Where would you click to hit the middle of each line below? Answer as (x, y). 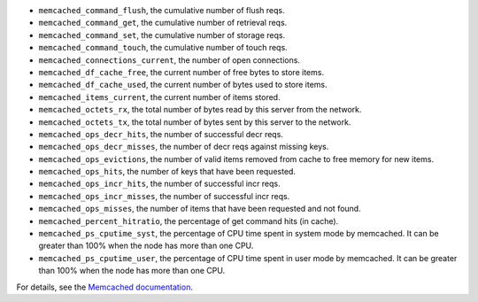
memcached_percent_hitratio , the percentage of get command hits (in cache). (189, 221)
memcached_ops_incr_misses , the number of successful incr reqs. (164, 196)
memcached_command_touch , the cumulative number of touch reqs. (163, 48)
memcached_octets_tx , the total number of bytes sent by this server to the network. (195, 122)
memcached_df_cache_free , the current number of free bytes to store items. (181, 72)
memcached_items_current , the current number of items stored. (159, 97)
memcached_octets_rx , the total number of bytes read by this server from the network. (200, 110)
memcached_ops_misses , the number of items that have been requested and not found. (200, 209)
